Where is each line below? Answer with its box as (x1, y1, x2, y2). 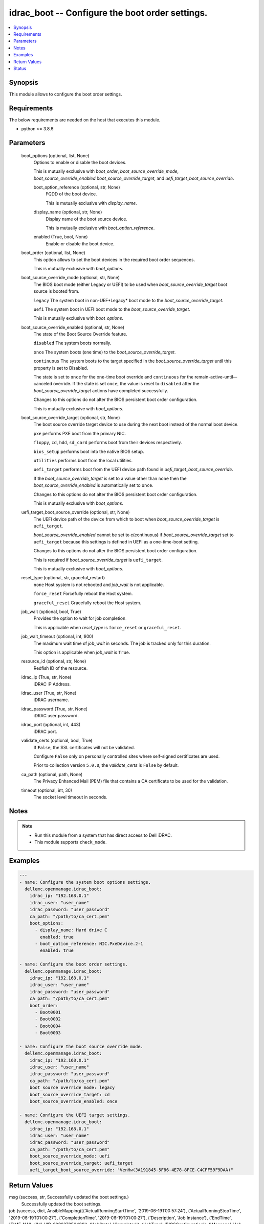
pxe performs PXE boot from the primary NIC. (33, 430, 126, 436)
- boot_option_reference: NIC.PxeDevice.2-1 (35, 941, 144, 947)
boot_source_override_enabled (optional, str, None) (21, 324, 125, 330)
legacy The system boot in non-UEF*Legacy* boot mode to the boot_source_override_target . (33, 297, 223, 303)
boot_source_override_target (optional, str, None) (21, 415, 120, 421)
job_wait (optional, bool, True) (21, 609, 82, 614)
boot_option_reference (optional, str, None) (33, 184, 120, 190)
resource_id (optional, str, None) (21, 659, 87, 664)
